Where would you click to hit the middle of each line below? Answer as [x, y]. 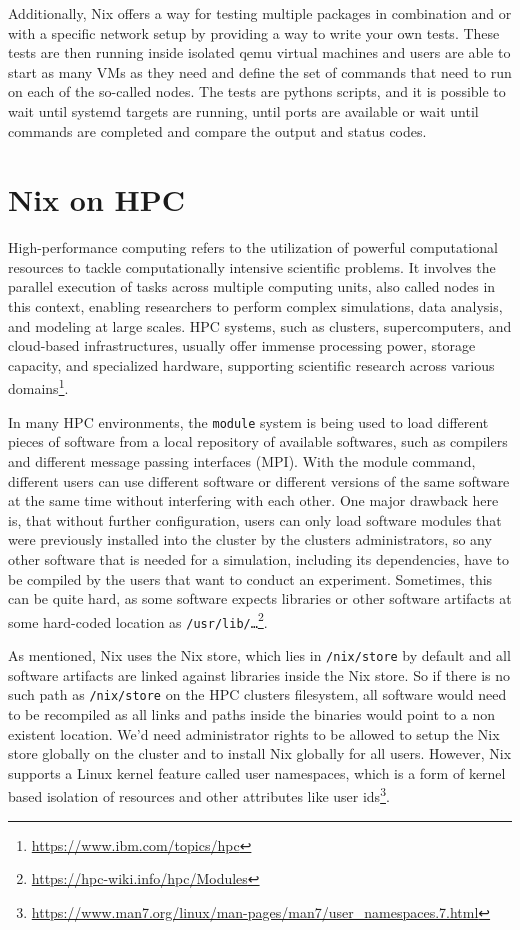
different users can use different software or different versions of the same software [259, 480]
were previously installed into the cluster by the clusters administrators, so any [250, 539]
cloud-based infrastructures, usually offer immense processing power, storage [242, 345]
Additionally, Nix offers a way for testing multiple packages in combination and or [260, 13]
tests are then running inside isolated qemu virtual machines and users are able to [259, 52]
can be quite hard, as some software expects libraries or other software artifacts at [260, 598]
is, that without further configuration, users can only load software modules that [255, 519]
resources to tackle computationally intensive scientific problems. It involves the [252, 266]
